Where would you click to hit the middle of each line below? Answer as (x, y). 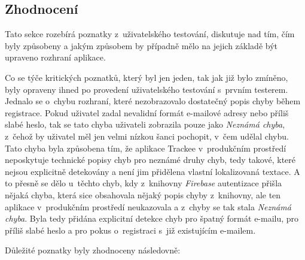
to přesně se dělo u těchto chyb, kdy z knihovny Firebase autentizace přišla (144, 183)
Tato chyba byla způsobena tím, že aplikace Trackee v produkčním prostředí (146, 148)
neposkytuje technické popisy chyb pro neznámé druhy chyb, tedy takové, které (150, 160)
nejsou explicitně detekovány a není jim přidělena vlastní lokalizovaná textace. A (152, 171)
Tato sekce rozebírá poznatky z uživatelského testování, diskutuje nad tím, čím (150, 34)
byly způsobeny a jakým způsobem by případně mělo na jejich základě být (141, 45)
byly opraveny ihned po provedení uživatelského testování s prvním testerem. (147, 89)
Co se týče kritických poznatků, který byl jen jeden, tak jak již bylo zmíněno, (147, 77)
